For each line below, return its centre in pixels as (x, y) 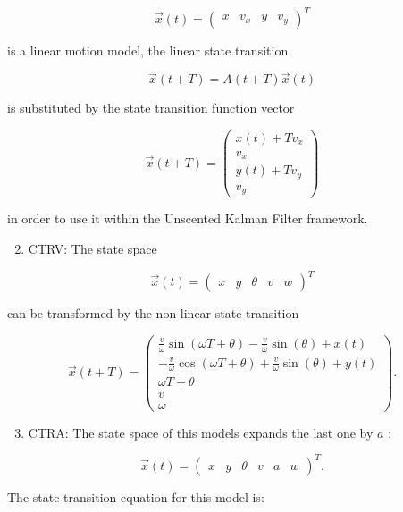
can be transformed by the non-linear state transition (153, 313)
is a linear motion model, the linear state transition (148, 50)
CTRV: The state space (92, 249)
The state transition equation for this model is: (136, 496)
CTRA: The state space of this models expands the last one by (201, 432)
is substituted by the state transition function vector (151, 108)
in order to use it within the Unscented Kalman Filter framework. (188, 218)
